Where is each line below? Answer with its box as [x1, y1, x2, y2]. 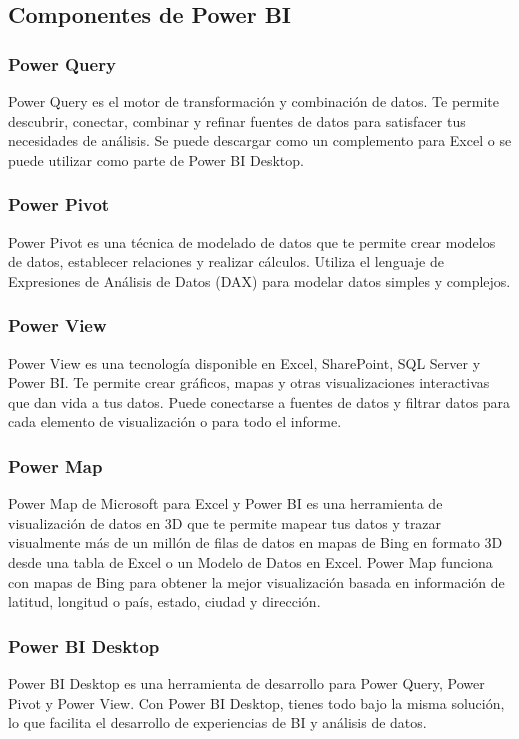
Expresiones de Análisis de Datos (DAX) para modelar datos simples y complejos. [8, 270, 511, 291]
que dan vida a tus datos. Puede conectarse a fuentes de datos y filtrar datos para [8, 391, 511, 412]
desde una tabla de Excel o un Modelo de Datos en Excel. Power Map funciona [8, 551, 493, 572]
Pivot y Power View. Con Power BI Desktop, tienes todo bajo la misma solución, [8, 692, 505, 713]
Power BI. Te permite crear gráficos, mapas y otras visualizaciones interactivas [8, 372, 490, 393]
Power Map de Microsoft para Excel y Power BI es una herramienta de [8, 493, 443, 514]
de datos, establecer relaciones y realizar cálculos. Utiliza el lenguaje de [8, 251, 444, 272]
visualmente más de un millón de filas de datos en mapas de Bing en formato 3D [8, 532, 503, 553]
